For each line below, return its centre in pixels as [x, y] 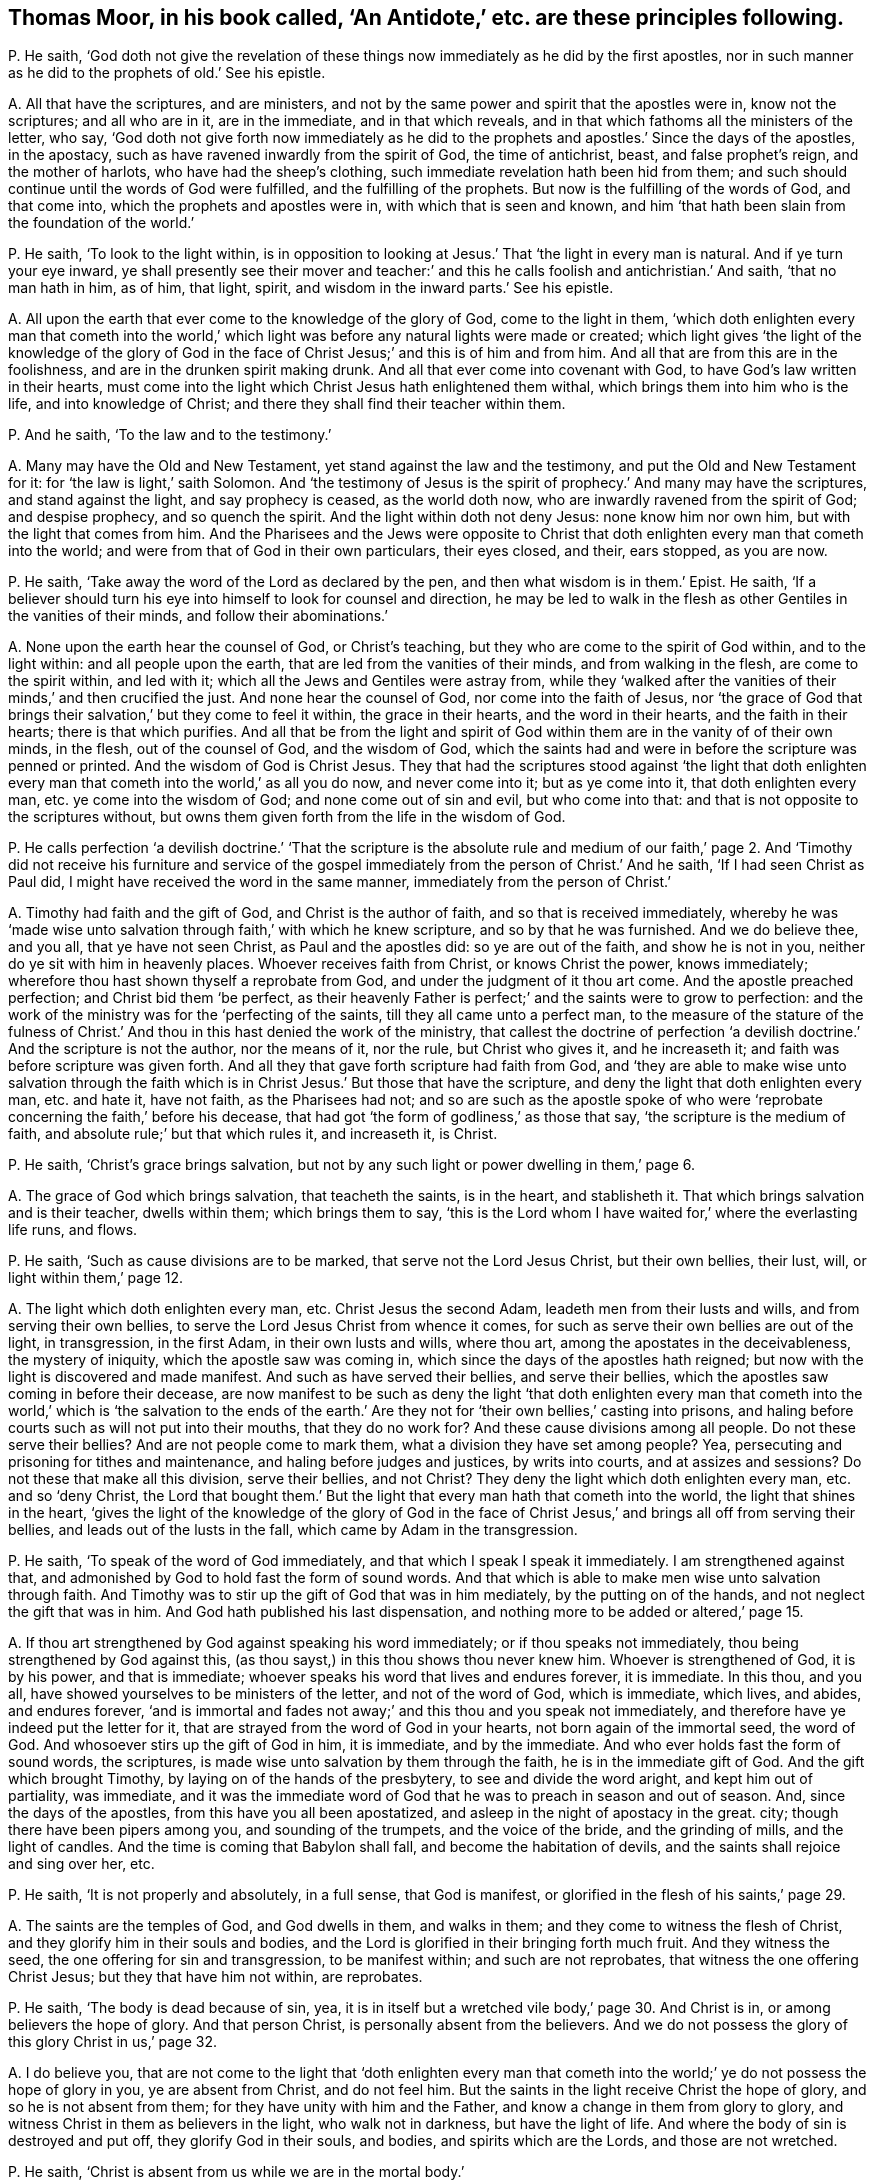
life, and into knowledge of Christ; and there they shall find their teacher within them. [287, 404]
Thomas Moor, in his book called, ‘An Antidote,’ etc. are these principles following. [426, 17]
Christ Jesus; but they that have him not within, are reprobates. [215, 1977]
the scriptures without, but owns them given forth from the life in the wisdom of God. [287, 817]
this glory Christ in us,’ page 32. [113, 2042]
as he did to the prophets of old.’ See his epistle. [167, 73]
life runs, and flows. [73, 1230]
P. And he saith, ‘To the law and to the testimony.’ [170, 435]
